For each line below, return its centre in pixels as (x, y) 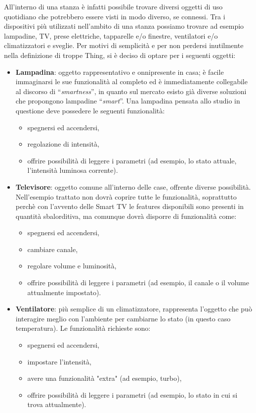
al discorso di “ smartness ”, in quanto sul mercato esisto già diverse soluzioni (131, 91)
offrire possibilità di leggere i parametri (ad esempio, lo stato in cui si (132, 394)
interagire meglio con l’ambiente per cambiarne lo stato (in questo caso (123, 318)
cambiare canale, (53, 249)
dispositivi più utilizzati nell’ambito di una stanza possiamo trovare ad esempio (124, 26)
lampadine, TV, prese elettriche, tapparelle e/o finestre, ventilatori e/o (111, 35)
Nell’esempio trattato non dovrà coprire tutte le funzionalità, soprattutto (126, 196)
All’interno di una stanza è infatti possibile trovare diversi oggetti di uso (113, 6)
